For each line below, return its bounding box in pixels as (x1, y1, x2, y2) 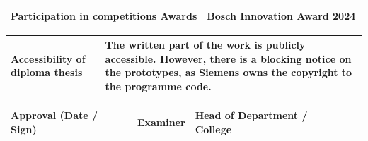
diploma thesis (11, 65, 83, 80)
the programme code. (105, 78, 212, 93)
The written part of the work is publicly (105, 37, 306, 52)
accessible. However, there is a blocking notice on (105, 51, 352, 66)
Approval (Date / (11, 108, 98, 123)
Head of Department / (195, 108, 308, 123)
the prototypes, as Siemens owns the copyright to (105, 65, 352, 80)
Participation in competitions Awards (11, 8, 197, 23)
